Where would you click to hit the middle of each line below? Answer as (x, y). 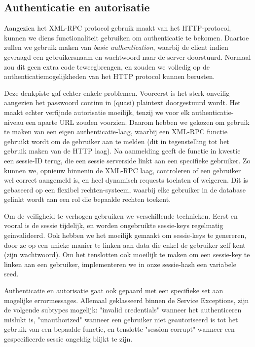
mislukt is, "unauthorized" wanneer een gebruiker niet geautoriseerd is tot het (121, 319)
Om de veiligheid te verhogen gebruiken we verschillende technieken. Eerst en (121, 215)
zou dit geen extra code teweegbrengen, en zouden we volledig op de (107, 66)
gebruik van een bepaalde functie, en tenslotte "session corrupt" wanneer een (119, 329)
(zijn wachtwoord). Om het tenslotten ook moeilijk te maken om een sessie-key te (127, 254)
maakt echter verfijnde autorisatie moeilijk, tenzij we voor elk (97, 112)
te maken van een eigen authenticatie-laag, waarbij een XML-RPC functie (116, 132)
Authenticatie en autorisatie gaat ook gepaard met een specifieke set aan (114, 290)
